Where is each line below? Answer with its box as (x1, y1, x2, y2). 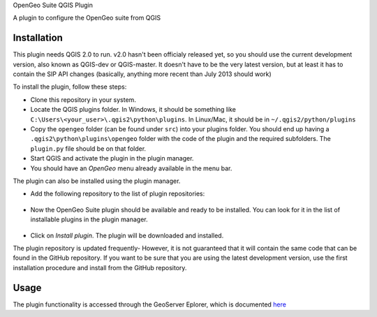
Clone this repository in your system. (30, 95, 136, 104)
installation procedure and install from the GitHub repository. (13, 263, 187, 272)
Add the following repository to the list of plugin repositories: (30, 189, 205, 198)
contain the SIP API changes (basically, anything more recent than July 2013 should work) (13, 70, 272, 78)
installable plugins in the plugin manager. (30, 215, 148, 223)
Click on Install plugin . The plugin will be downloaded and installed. (30, 231, 224, 239)
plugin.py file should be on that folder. (30, 144, 147, 153)
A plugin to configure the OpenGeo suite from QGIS (13, 14, 161, 22)
